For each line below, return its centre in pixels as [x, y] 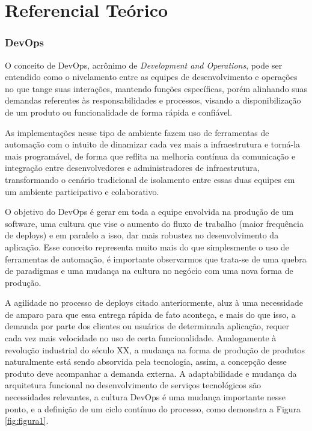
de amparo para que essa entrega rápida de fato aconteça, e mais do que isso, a [150, 314]
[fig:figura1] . [27, 420]
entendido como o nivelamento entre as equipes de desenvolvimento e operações [151, 77]
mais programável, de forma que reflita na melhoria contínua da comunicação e [150, 156]
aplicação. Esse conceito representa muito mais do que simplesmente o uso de [147, 247]
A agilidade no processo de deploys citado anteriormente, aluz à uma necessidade [154, 302]
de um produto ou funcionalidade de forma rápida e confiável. [119, 112]
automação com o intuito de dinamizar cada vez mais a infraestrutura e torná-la [153, 144]
